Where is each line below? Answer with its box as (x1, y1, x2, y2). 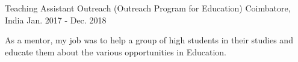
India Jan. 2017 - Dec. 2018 (5, 13, 107, 26)
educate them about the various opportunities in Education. (5, 45, 226, 58)
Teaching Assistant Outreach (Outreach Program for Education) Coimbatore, (5, 2, 291, 14)
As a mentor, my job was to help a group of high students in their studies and (5, 34, 293, 46)
